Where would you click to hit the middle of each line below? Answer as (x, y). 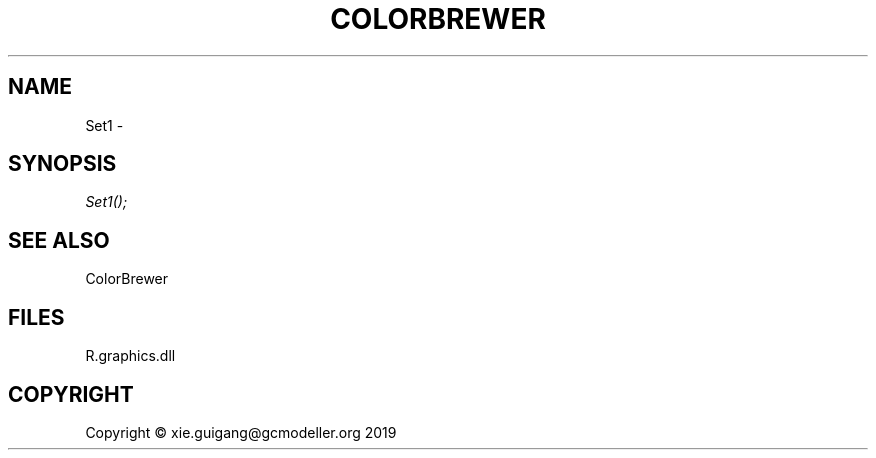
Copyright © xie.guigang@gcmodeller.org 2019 (241, 432)
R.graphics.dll (130, 356)
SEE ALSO (59, 240)
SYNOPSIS (62, 164)
